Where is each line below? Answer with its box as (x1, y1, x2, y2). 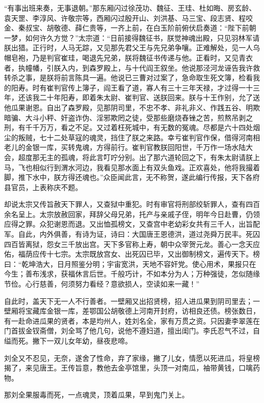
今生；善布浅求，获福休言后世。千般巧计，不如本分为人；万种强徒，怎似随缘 (4, 268, 260, 279)
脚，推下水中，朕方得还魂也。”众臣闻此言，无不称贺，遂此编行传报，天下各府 (4, 172, 260, 182)
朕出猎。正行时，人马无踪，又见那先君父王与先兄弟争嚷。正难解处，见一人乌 (4, 42, 260, 53)
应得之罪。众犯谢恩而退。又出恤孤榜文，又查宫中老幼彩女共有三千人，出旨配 (4, 219, 260, 229)
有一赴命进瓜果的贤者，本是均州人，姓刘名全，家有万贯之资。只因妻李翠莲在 (4, 315, 260, 326)
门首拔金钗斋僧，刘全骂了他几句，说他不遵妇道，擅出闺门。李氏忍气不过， (4, 325, 253, 336)
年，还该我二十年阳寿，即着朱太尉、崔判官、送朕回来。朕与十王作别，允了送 (4, 92, 260, 103)
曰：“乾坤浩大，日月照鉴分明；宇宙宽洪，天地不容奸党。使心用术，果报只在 (4, 258, 256, 269)
